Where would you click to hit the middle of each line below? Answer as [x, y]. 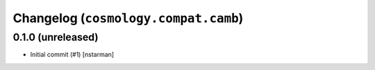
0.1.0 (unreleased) [56, 37]
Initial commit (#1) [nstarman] [72, 55]
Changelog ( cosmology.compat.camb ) [128, 18]
